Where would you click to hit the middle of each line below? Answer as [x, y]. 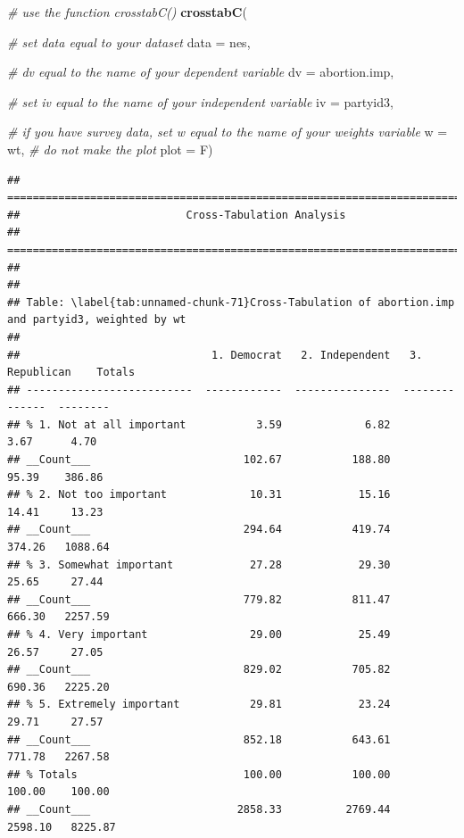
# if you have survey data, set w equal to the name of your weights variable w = [228, 132]
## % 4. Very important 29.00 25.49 [199, 635]
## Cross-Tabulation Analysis [177, 215]
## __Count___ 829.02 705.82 [199, 670]
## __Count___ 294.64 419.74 [199, 530]
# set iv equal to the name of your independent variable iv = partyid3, [200, 101]
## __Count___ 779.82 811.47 [199, 599]
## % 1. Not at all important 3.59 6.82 [199, 424]
